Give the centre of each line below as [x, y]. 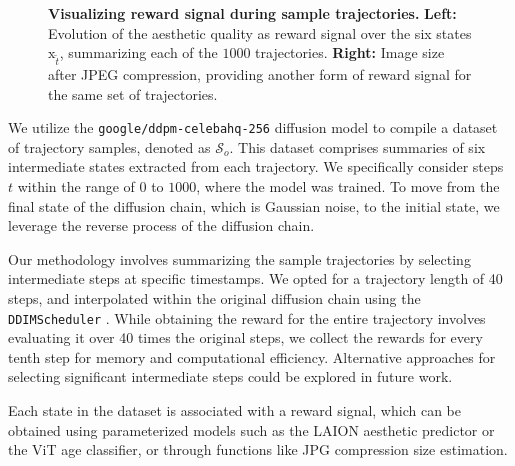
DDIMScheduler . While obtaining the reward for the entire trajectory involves [247, 317]
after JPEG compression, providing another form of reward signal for [260, 73]
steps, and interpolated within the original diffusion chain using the [214, 297]
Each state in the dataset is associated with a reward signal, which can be [234, 409]
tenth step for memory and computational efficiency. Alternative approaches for [252, 356]
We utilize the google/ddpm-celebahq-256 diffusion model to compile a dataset [253, 127]
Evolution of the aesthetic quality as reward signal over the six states [260, 32]
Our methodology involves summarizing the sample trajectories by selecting [239, 258]
